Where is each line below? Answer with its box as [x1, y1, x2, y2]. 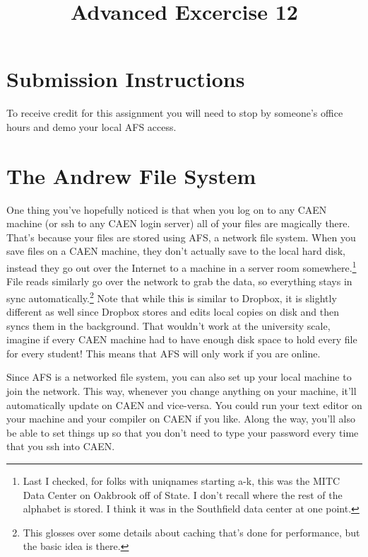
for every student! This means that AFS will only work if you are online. [6, 345, 321, 360]
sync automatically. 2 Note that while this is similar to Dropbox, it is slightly [6, 288, 337, 305]
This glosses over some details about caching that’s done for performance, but [23, 524, 360, 539]
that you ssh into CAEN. [6, 439, 115, 454]
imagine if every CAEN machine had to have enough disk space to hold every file [6, 332, 357, 347]
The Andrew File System [6, 161, 256, 190]
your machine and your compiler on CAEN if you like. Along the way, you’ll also [6, 411, 355, 426]
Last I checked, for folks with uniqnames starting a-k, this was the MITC [23, 473, 340, 488]
